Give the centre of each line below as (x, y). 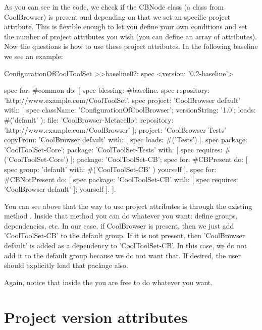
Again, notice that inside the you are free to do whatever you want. (109, 282)
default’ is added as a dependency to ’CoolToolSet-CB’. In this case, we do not (126, 245)
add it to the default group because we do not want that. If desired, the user (122, 255)
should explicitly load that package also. (66, 265)
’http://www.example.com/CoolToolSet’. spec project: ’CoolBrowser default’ (122, 100)
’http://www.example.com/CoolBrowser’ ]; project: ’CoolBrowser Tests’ (115, 129)
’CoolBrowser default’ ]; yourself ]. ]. (60, 189)
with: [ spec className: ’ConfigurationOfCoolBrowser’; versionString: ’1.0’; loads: (130, 110)
